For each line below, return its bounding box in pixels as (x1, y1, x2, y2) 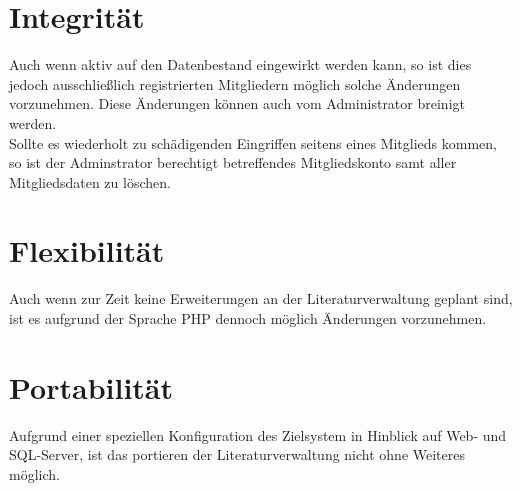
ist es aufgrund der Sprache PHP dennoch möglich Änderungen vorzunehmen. (9, 308, 487, 328)
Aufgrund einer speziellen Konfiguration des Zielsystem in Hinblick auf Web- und (9, 424, 507, 445)
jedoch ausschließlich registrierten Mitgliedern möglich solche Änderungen (9, 73, 461, 94)
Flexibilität (9, 230, 165, 271)
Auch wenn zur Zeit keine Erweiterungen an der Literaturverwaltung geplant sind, (9, 288, 513, 309)
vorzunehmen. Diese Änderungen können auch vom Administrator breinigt (9, 93, 465, 114)
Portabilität (9, 366, 174, 407)
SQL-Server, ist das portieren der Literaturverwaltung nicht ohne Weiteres (9, 444, 465, 465)
